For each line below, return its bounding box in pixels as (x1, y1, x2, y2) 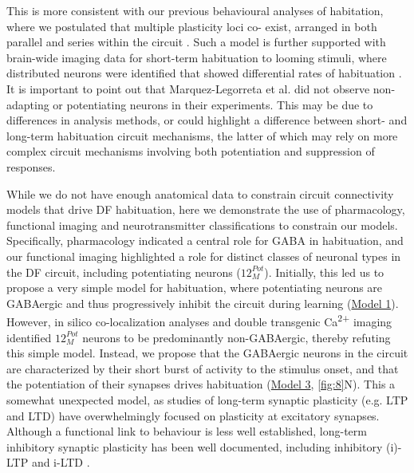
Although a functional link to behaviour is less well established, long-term (6, 423, 367, 439)
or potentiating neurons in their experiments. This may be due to (53, 96, 373, 112)
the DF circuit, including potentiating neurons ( (6, 263, 241, 280)
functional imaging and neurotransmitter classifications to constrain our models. (6, 216, 398, 233)
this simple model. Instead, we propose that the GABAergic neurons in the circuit (6, 345, 408, 361)
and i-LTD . (31, 454, 90, 471)
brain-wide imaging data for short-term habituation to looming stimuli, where (6, 49, 387, 65)
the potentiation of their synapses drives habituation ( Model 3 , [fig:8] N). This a (6, 376, 396, 392)
